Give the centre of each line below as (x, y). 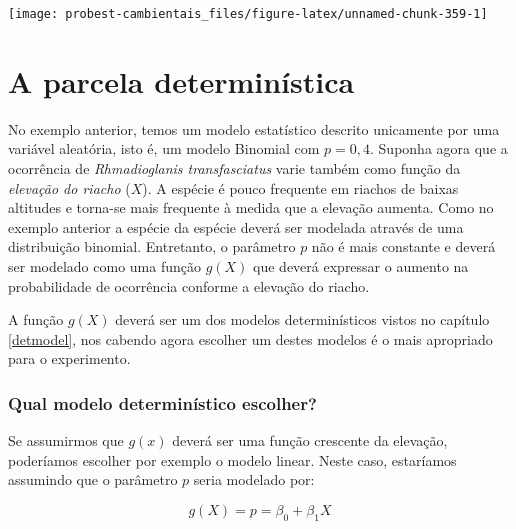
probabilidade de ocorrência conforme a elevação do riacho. (189, 285)
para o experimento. (69, 358)
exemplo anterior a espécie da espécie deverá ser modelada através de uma (236, 226)
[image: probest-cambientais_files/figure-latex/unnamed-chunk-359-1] (248, 14)
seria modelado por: (254, 479)
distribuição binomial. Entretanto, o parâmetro (152, 246)
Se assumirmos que (66, 440)
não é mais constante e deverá (403, 246)
